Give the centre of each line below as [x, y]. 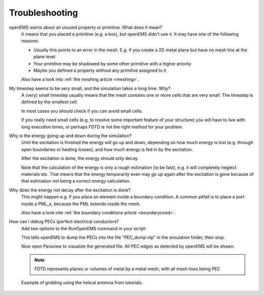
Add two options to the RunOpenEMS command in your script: [84, 228]
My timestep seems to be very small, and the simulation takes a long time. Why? [90, 88]
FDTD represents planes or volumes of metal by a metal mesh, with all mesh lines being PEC [127, 269]
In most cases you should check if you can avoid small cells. [82, 111]
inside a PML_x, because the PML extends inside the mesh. [81, 204]
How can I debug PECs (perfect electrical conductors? [64, 222]
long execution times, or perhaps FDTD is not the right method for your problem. [102, 126]
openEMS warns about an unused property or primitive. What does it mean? [86, 27]
